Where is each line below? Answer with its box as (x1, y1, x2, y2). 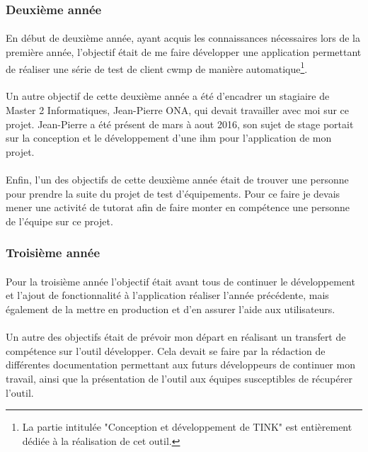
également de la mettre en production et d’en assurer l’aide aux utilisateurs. (6, 302, 335, 317)
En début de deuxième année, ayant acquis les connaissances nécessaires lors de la (6, 30, 361, 45)
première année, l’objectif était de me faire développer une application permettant (6, 45, 362, 60)
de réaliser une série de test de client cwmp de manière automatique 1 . (6, 59, 308, 76)
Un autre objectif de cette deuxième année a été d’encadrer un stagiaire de (6, 89, 330, 103)
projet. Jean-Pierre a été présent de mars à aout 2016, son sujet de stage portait (6, 116, 354, 131)
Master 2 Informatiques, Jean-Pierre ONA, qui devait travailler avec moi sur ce (6, 103, 350, 118)
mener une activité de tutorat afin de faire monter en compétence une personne (6, 200, 350, 215)
